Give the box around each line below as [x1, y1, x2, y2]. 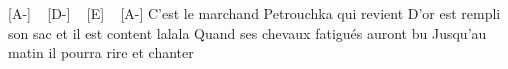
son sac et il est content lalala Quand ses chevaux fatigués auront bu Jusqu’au [8, 22, 487, 43]
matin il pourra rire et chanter [8, 42, 194, 63]
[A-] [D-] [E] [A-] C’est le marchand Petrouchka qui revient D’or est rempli [8, 3, 501, 23]
